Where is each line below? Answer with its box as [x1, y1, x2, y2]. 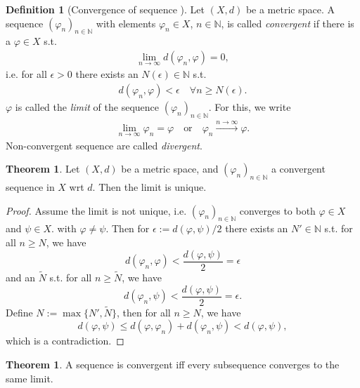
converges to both [239, 203, 316, 218]
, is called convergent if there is [221, 15, 354, 30]
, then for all [117, 305, 171, 319]
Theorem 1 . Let [6, 161, 80, 176]
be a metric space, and [121, 161, 219, 176]
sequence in [6, 180, 55, 194]
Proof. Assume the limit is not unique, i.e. [6, 203, 187, 218]
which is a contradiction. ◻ [6, 333, 124, 348]
